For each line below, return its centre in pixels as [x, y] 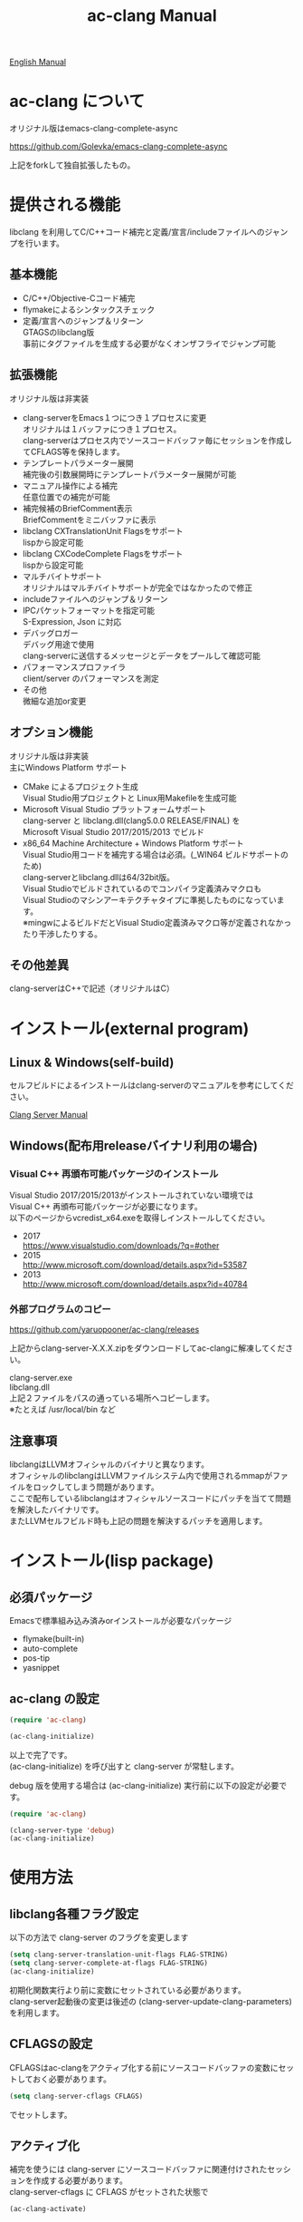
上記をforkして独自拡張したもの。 [72, 165]
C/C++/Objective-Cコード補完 [79, 298]
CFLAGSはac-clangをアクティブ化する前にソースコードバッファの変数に [144, 2067]
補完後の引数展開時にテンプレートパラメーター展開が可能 [129, 474]
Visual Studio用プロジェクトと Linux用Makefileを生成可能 [129, 798]
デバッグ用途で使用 [58, 644]
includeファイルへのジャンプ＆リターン [95, 598]
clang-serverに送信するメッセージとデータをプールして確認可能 [141, 655]
